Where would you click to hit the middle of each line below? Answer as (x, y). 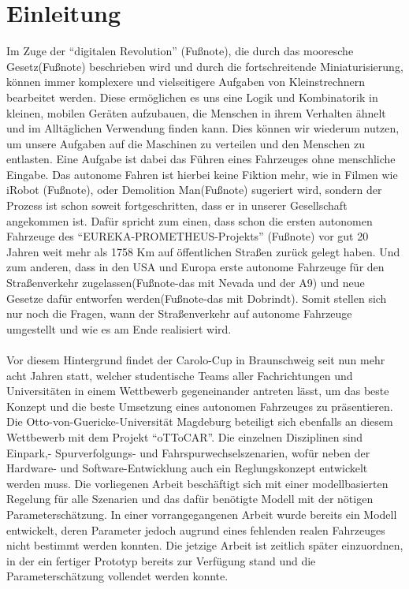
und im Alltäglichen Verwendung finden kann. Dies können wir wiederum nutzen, (203, 128)
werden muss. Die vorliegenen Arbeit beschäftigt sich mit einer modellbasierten (197, 483)
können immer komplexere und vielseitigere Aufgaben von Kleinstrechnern (186, 82)
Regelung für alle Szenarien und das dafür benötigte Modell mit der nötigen (190, 499)
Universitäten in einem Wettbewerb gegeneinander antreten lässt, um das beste (198, 391)
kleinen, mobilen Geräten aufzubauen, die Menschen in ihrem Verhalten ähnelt (196, 112)
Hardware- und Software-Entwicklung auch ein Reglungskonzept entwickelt (187, 468)
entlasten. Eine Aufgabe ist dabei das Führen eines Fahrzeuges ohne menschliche (201, 159)
